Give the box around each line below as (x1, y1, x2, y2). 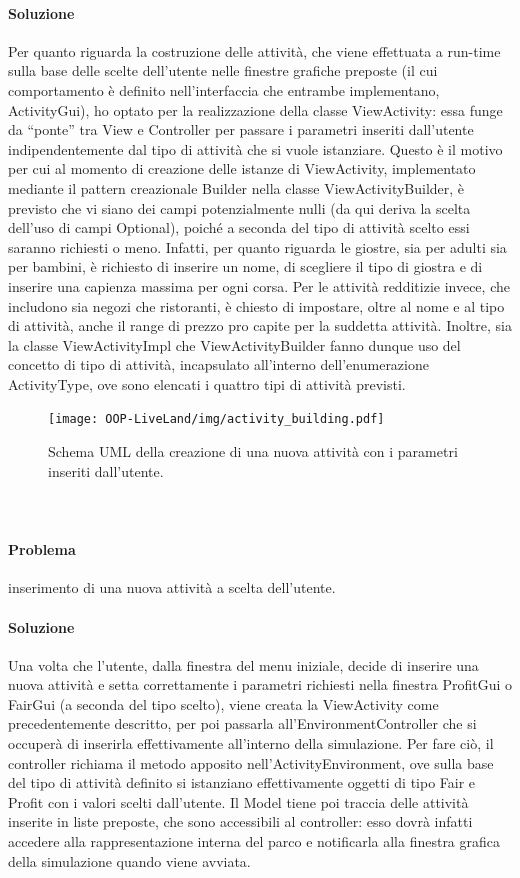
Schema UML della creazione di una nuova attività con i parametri (48, 441, 458, 462)
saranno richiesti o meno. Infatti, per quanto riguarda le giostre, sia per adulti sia (8, 236, 507, 257)
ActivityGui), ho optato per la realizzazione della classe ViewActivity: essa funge (8, 99, 503, 120)
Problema (8, 539, 76, 560)
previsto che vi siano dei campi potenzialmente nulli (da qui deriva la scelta (8, 197, 471, 218)
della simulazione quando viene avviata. (8, 850, 251, 871)
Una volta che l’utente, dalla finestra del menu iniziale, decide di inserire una (8, 654, 479, 675)
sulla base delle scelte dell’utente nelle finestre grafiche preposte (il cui (8, 60, 438, 81)
